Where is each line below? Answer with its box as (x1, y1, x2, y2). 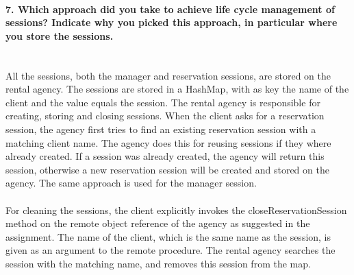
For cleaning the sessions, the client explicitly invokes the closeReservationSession (5, 202, 347, 217)
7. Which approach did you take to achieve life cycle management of (5, 1, 335, 16)
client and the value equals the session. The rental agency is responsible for (5, 95, 320, 109)
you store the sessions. (5, 28, 114, 43)
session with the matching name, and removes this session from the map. (5, 256, 311, 270)
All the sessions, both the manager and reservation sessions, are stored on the (5, 68, 331, 82)
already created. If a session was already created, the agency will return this (5, 149, 325, 163)
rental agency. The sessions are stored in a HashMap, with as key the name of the (5, 82, 349, 96)
